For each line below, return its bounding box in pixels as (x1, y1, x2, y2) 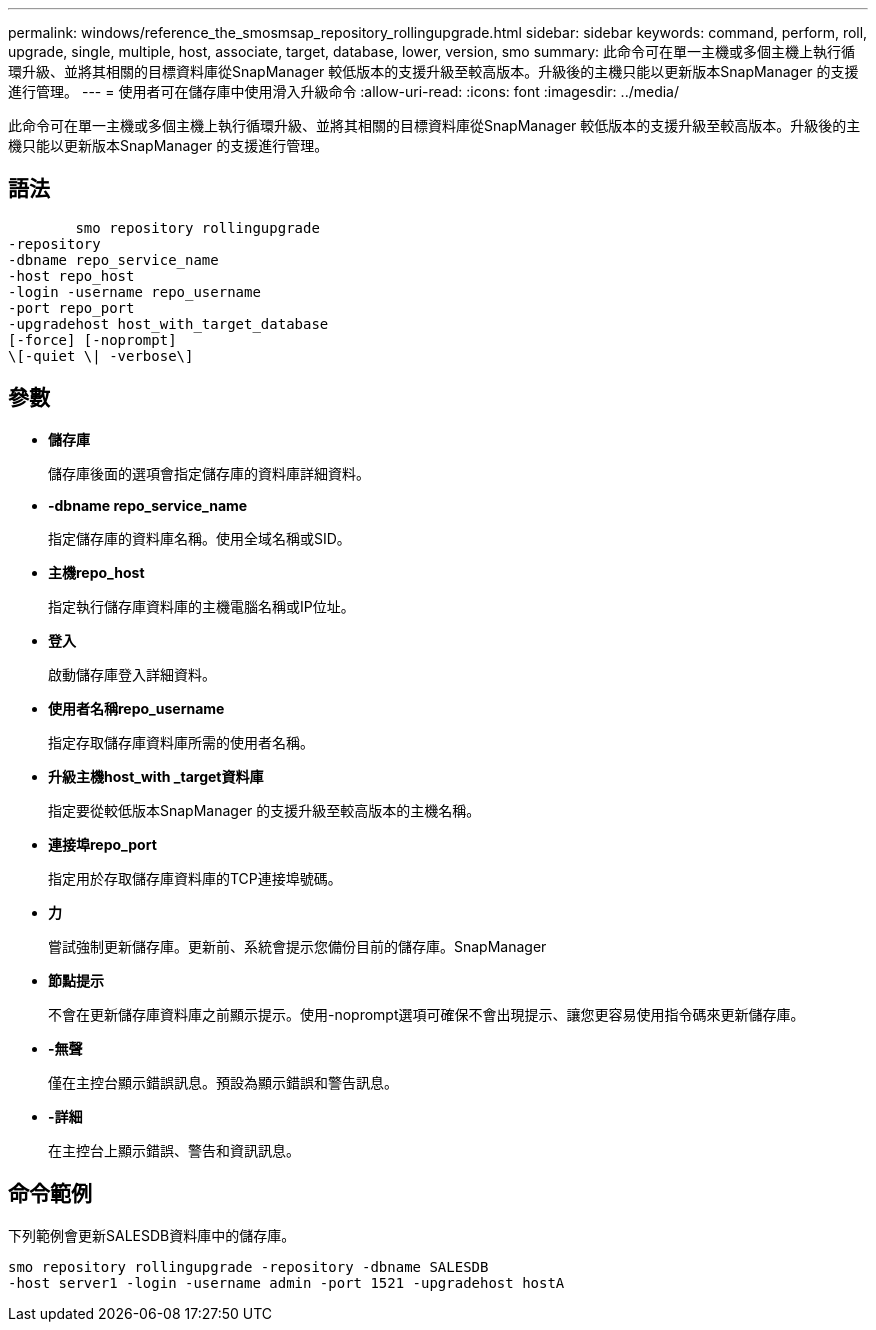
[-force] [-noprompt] (8, 331, 177, 348)
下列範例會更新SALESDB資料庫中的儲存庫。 (8, 1226, 296, 1244)
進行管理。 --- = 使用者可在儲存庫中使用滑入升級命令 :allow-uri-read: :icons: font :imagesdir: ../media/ (8, 83, 680, 100)
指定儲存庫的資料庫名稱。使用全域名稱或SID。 (48, 529, 351, 547)
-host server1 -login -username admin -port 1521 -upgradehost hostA (8, 1274, 565, 1291)
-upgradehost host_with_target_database (8, 315, 329, 332)
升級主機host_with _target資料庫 (48, 767, 264, 785)
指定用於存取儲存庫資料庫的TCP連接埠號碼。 (48, 869, 342, 887)
